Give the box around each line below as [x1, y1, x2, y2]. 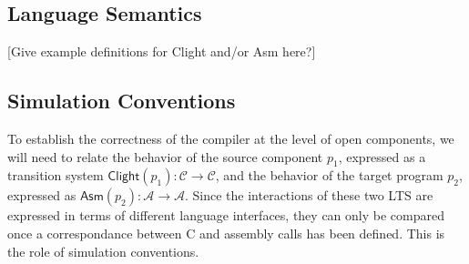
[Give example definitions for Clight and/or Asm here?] [7, 42, 316, 61]
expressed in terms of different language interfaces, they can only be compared [7, 206, 444, 225]
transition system [7, 166, 104, 185]
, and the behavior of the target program [215, 166, 444, 185]
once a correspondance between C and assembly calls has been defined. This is [7, 223, 445, 242]
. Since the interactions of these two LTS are [184, 186, 433, 205]
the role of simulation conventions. [7, 241, 199, 260]
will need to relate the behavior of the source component [7, 147, 323, 166]
